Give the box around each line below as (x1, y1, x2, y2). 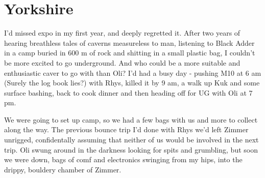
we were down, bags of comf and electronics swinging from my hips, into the (4, 154, 243, 165)
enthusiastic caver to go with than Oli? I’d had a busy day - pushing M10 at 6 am (4, 67, 261, 78)
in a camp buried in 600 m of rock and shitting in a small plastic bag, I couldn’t (4, 47, 255, 58)
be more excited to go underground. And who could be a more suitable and (4, 57, 240, 68)
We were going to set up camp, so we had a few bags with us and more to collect (4, 114, 258, 125)
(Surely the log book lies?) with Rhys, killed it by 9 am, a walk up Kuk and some (4, 77, 260, 88)
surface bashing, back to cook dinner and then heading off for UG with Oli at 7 (4, 87, 253, 98)
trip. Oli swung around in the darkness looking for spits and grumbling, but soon (4, 144, 258, 155)
